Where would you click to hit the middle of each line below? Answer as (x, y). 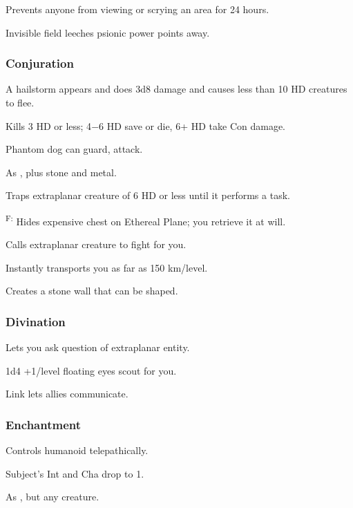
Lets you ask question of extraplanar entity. (98, 347)
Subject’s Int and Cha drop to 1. (75, 473)
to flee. (20, 102)
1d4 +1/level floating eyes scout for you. (91, 370)
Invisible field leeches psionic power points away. (108, 32)
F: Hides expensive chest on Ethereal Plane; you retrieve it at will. (146, 220)
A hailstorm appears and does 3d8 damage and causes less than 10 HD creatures (176, 89)
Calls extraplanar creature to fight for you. (96, 244)
